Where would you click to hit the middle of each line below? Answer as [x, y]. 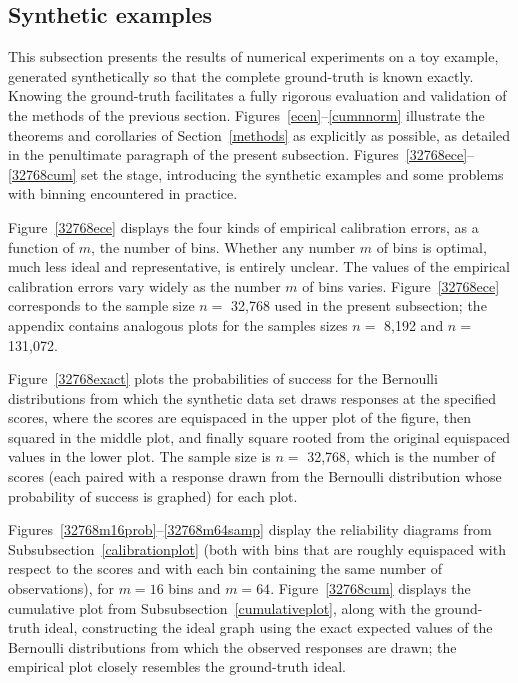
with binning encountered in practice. [123, 193]
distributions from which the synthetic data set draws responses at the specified [252, 397]
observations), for [61, 588]
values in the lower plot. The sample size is [139, 456]
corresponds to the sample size [101, 305]
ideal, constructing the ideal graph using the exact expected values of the [268, 627]
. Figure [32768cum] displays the [370, 588]
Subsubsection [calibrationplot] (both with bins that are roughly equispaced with [257, 548]
